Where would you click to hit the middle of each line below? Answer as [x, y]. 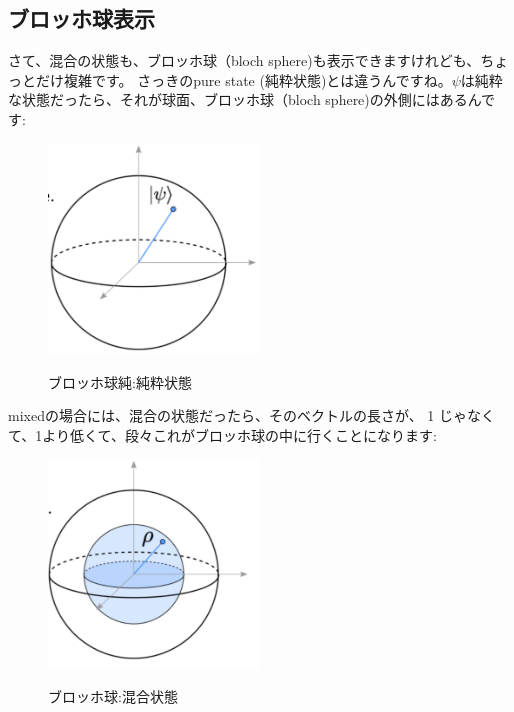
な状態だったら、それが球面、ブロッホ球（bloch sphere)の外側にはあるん [245, 99]
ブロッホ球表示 [81, 18]
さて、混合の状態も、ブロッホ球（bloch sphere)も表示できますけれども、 [244, 60]
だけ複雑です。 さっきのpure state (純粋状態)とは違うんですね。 [243, 79]
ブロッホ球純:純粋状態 [120, 381]
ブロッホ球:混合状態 [113, 695]
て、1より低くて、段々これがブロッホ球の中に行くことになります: [222, 435]
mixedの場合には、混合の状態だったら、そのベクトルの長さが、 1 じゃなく [251, 415]
